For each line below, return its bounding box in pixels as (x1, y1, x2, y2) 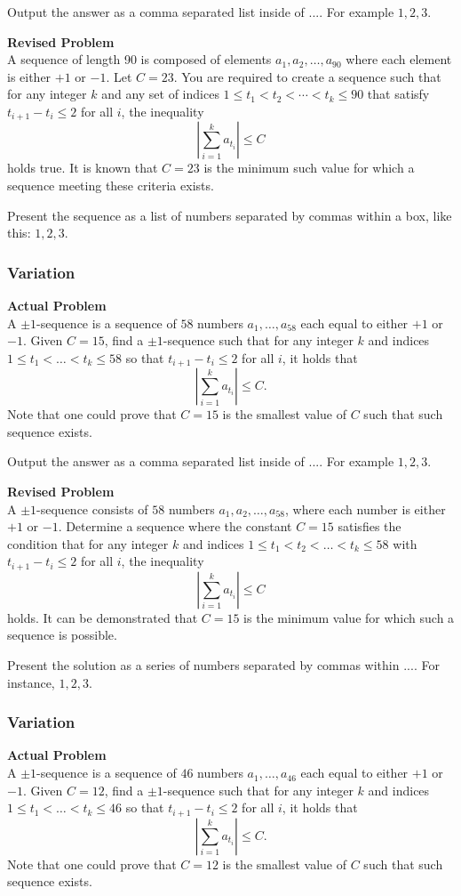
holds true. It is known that (7, 158, 158, 177)
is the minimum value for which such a (243, 608, 455, 626)
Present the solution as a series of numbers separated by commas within (7, 656, 400, 674)
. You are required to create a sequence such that (173, 67, 441, 85)
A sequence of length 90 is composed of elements (7, 50, 272, 69)
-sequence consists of (36, 499, 148, 518)
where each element (346, 50, 452, 69)
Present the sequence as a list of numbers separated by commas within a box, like (7, 206, 452, 224)
